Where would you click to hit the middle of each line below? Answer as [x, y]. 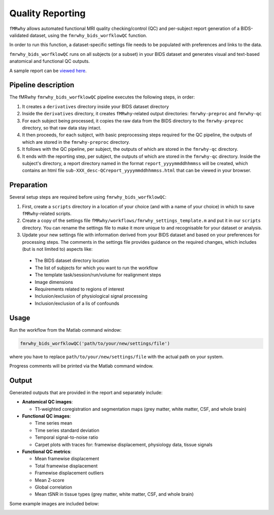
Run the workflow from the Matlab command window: [65, 330]
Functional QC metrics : [47, 452]
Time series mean [54, 423]
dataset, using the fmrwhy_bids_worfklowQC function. [88, 35]
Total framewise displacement [66, 466]
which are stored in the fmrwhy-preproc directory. [76, 142]
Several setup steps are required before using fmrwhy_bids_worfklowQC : [88, 197]
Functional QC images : [46, 416]
